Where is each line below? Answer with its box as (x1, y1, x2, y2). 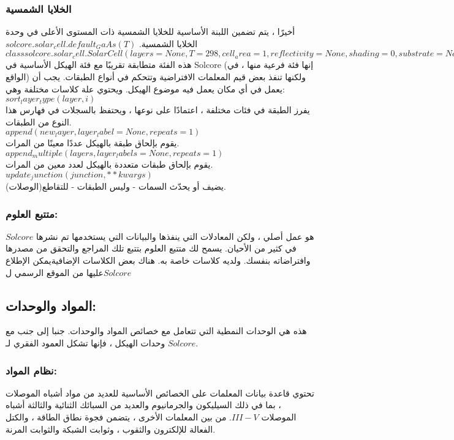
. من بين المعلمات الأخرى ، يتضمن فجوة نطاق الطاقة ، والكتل (6, 411, 232, 423)
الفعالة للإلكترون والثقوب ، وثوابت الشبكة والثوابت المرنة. (6, 422, 216, 435)
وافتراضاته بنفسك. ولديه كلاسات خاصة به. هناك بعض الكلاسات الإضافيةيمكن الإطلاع (6, 254, 311, 267)
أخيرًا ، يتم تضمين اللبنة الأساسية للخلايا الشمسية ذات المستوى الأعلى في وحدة (6, 25, 295, 38)
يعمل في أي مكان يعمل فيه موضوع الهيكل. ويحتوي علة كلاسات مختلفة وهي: (6, 82, 285, 95)
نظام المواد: (6, 362, 57, 378)
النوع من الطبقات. (6, 115, 72, 128)
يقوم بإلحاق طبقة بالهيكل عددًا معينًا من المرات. (6, 136, 180, 149)
